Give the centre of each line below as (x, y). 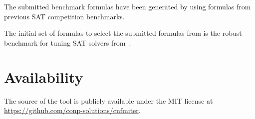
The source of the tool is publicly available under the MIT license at (109, 100)
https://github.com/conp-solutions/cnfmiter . (72, 110)
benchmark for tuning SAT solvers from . (68, 42)
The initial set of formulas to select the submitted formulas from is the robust (123, 33)
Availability (44, 77)
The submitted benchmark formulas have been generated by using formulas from (127, 6)
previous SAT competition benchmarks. (64, 16)
